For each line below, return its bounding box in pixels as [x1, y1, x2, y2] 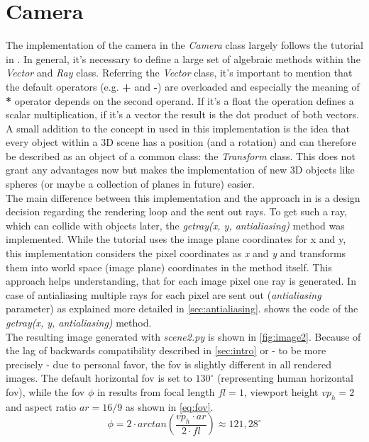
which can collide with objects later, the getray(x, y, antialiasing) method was [6, 217, 345, 232]
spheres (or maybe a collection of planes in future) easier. [6, 176, 255, 191]
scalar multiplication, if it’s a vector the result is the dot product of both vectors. [6, 107, 359, 122]
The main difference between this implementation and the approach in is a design [6, 190, 360, 205]
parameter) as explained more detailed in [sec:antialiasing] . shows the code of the [6, 301, 358, 316]
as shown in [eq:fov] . [126, 399, 214, 414]
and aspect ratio [6, 399, 77, 414]
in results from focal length [97, 384, 215, 399]
